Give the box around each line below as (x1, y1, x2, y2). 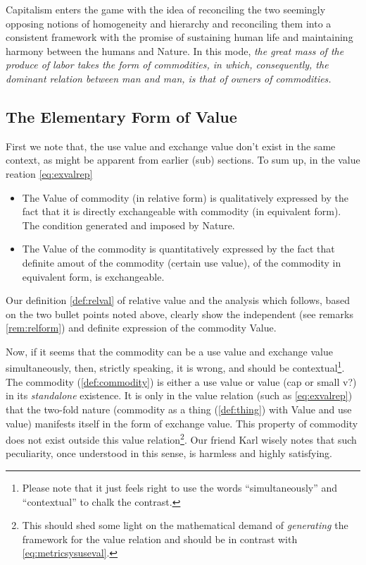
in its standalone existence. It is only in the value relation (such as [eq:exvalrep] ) (6, 388, 353, 403)
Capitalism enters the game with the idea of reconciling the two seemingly (6, 2, 326, 16)
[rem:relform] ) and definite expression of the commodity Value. (6, 320, 277, 335)
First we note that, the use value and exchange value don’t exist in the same (6, 138, 336, 153)
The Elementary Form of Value (6, 105, 237, 127)
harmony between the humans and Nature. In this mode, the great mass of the (6, 43, 344, 58)
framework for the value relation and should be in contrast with (22, 531, 298, 546)
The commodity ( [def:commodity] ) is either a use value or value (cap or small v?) (6, 374, 357, 389)
